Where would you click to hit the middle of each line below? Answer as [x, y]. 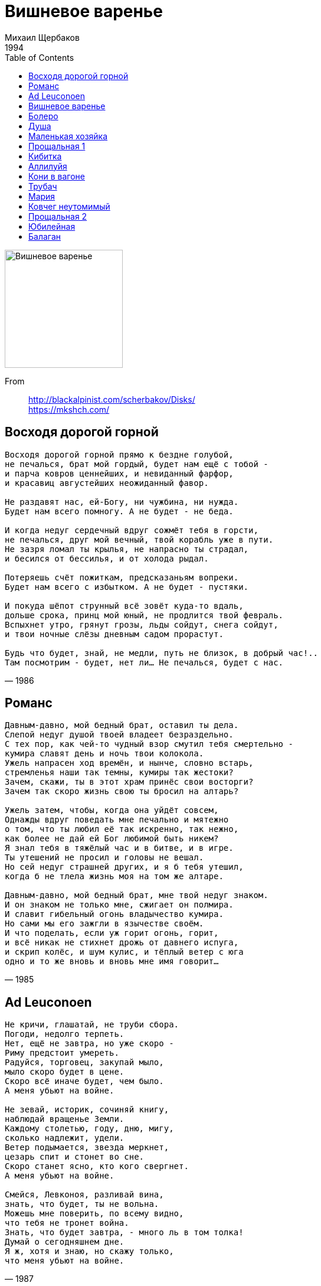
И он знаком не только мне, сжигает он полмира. [119, 905]
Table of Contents [40, 57]
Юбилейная [52, 226]
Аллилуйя [48, 166]
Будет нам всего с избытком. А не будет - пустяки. [127, 587]
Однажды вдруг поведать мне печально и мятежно [117, 820]
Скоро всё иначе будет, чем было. [84, 1081]
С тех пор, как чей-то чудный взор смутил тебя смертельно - [149, 744]
